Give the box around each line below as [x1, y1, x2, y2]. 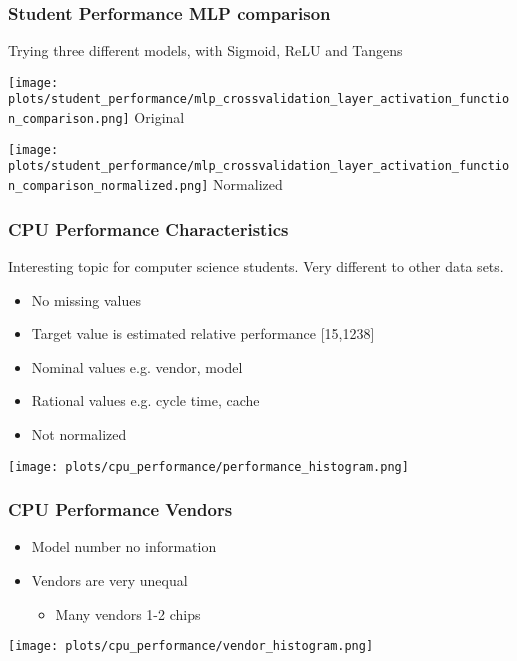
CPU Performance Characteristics [8, 216, 289, 241]
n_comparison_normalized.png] [8, 179, 209, 194]
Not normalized [31, 423, 127, 444]
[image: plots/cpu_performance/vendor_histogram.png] [8, 639, 374, 654]
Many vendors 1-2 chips [55, 603, 201, 624]
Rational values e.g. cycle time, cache [31, 390, 260, 411]
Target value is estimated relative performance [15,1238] [31, 323, 375, 344]
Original [134, 107, 185, 128]
